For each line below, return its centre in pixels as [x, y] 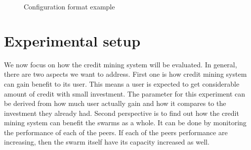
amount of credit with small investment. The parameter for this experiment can [125, 93]
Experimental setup [72, 40]
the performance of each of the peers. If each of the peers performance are [116, 132]
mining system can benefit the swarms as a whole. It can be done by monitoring [125, 123]
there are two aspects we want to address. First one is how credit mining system [125, 74]
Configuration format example [69, 6]
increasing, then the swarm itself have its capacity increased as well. [107, 142]
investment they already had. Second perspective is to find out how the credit [122, 113]
